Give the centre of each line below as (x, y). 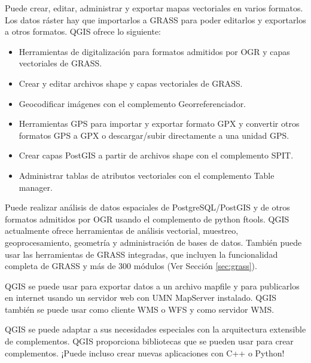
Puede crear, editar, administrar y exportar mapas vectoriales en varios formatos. (154, 8)
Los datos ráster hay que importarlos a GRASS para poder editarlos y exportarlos (155, 19)
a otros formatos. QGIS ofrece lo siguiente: (83, 31)
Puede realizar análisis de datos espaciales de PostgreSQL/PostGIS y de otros (147, 207)
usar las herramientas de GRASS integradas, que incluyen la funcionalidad (141, 254)
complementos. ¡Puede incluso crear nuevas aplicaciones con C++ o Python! (145, 353)
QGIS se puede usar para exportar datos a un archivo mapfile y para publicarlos (152, 286)
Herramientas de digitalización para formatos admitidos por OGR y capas (154, 51)
